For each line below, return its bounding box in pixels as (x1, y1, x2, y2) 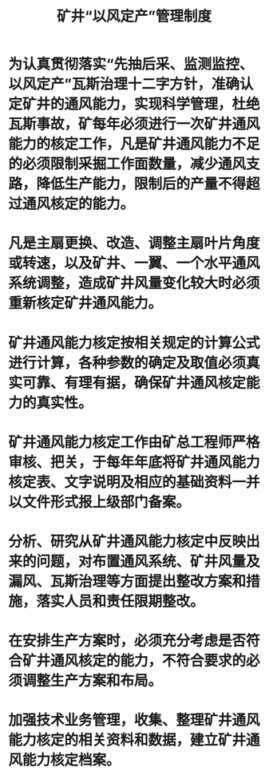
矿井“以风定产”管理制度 (56, 7, 212, 26)
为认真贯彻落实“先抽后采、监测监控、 (8, 55, 254, 73)
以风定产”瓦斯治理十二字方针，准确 (8, 75, 239, 93)
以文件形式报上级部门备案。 (8, 492, 191, 511)
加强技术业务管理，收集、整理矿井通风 (8, 711, 261, 730)
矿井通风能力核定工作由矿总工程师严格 (8, 433, 261, 451)
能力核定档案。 (22, 751, 121, 769)
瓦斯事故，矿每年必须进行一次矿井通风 (8, 115, 261, 133)
